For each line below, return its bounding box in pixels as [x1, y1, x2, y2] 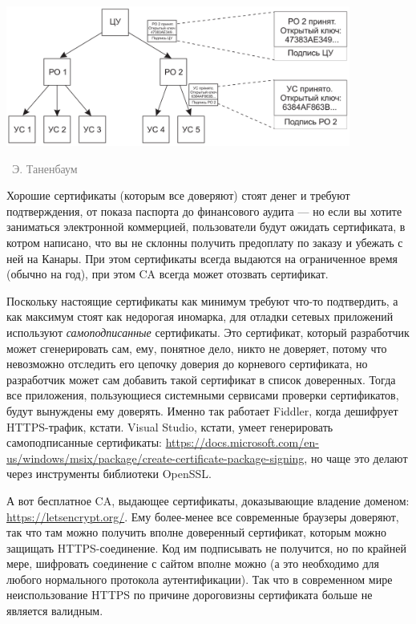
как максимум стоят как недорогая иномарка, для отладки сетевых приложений [6, 308, 394, 325]
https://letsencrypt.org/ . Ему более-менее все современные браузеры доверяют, [6, 508, 399, 525]
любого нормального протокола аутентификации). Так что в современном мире [6, 570, 393, 587]
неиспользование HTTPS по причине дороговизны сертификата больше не [6, 586, 373, 603]
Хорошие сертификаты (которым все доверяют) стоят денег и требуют [6, 187, 350, 204]
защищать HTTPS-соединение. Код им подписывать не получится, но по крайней [6, 539, 406, 556]
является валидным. [6, 602, 103, 619]
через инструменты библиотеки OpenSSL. [6, 465, 212, 482]
